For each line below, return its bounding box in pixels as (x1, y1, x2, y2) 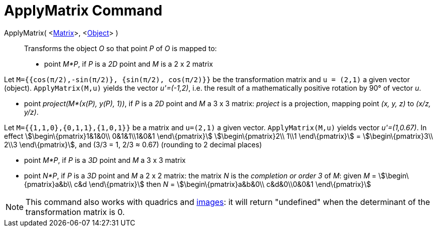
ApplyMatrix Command (4, 2, 162, 19)
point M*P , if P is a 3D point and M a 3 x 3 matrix (24, 155, 186, 164)
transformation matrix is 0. (26, 206, 125, 217)
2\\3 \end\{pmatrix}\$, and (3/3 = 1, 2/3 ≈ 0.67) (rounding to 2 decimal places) (4, 140, 262, 149)
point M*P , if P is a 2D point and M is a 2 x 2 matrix (44, 59, 213, 68)
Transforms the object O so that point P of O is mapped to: (24, 44, 217, 53)
